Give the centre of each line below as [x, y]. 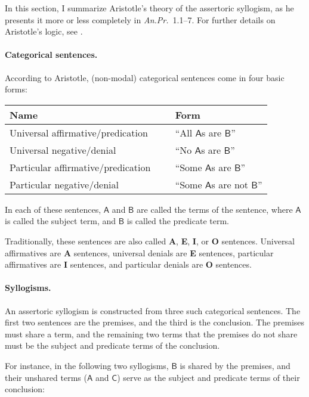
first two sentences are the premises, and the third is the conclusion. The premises [155, 322]
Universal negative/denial [63, 150]
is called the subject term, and [61, 221]
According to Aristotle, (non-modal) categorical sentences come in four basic [145, 77]
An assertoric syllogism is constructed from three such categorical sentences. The [153, 310]
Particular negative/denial [64, 184]
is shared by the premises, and [235, 365]
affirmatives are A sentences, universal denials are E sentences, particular [139, 252]
